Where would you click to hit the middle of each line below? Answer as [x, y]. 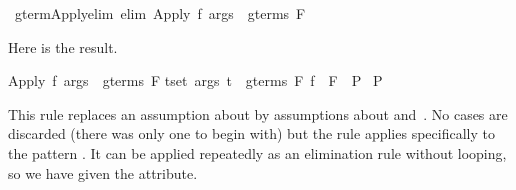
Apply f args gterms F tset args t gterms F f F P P [195, 80]
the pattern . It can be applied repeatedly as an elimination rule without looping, [257, 152]
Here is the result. [63, 46]
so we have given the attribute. [103, 172]
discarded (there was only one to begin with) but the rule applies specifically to [251, 133]
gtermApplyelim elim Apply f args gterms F [160, 13]
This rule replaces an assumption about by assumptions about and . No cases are [258, 113]
